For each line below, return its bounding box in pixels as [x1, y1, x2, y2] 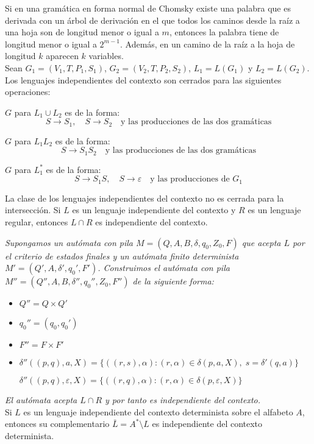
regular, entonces [5, 216, 68, 228]
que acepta [241, 236, 281, 248]
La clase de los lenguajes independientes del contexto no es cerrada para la [5, 191, 284, 204]
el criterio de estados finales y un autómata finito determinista [5, 249, 239, 262]
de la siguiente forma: [132, 275, 214, 287]
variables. [88, 49, 124, 62]
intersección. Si [5, 203, 61, 216]
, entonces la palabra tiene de [169, 26, 279, 38]
